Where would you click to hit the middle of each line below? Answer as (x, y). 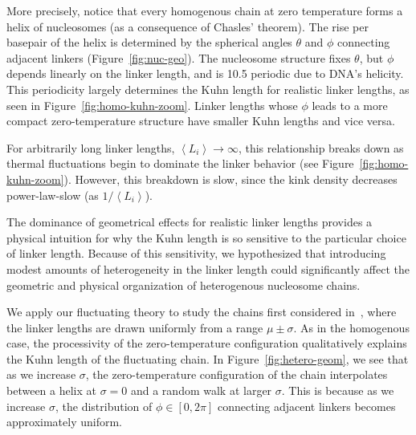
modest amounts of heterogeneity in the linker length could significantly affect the (208, 268)
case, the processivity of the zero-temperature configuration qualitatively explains (207, 343)
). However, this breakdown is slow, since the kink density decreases (230, 179)
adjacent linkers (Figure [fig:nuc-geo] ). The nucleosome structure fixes (179, 57)
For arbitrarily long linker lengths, (91, 147)
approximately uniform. (65, 422)
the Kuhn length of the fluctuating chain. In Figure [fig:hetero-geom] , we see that (208, 358)
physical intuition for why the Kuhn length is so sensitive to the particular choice (206, 237)
